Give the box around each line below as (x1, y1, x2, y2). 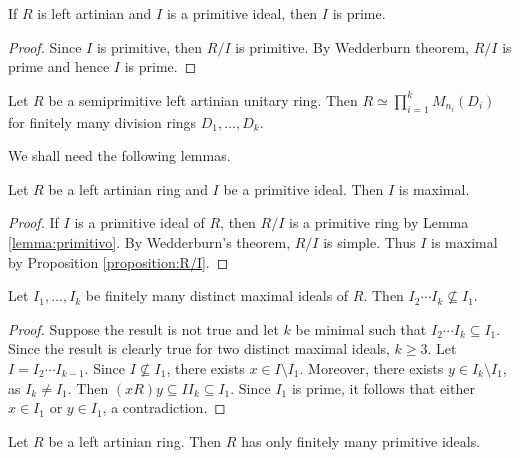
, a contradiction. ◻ (102, 397, 226, 418)
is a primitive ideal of (74, 212, 205, 233)
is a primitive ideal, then (166, 3, 318, 23)
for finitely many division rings (8, 111, 197, 132)
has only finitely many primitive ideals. (241, 430, 481, 451)
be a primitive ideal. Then (223, 178, 384, 199)
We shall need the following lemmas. (8, 145, 231, 166)
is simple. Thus (323, 231, 416, 252)
